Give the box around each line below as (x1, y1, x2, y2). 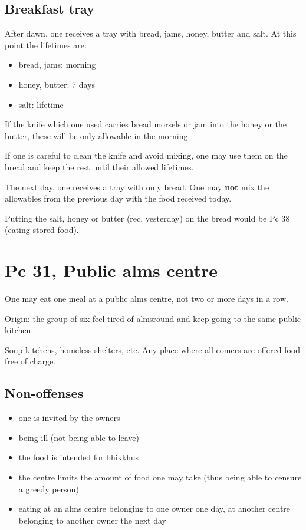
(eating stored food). (5, 223, 79, 236)
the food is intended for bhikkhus (18, 451, 139, 463)
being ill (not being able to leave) (18, 431, 139, 443)
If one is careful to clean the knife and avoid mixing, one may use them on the (5, 149, 288, 162)
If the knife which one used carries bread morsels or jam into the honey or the (5, 118, 287, 130)
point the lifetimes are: (5, 38, 87, 51)
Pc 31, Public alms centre (5, 258, 218, 282)
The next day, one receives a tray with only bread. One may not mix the (5, 180, 269, 193)
